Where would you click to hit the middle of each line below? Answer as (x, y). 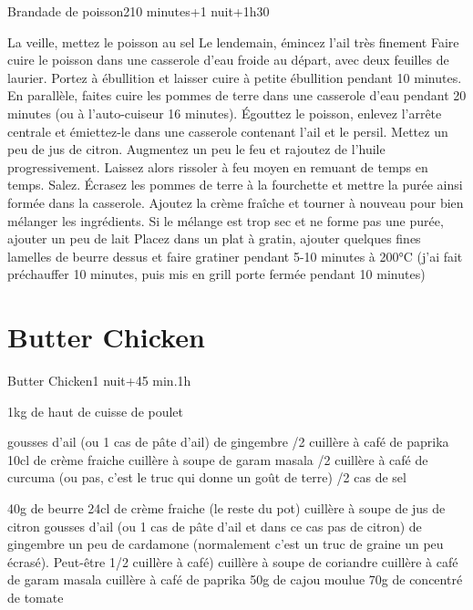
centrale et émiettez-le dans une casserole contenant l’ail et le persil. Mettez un (228, 131)
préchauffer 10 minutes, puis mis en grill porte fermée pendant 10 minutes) (216, 274)
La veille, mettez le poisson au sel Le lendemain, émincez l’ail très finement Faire (233, 41)
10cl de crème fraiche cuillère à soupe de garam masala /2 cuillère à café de (218, 459)
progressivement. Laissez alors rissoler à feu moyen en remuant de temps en (218, 166)
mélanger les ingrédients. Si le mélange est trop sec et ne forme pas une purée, (226, 220)
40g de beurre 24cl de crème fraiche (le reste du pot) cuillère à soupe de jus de (226, 508)
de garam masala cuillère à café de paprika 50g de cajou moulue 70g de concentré (235, 579)
